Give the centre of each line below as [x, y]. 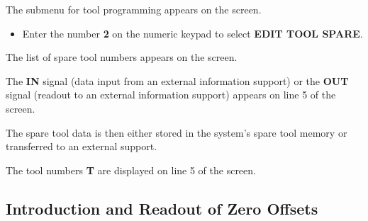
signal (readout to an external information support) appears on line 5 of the [171, 95]
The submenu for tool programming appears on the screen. [134, 9]
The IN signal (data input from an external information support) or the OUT [177, 80]
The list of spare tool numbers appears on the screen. [122, 57]
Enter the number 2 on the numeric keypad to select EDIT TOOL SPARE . [193, 33]
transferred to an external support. [82, 146]
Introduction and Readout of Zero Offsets [162, 208]
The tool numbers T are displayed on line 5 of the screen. [131, 170]
